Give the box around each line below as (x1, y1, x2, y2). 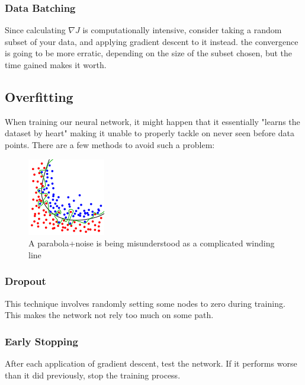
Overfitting (5, 87, 73, 105)
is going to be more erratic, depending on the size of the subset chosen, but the (5, 47, 293, 59)
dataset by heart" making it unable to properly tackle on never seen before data (5, 127, 294, 139)
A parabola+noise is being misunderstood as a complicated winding (28, 237, 275, 249)
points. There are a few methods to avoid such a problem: (5, 138, 215, 150)
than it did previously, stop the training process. (5, 368, 181, 381)
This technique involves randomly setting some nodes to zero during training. (5, 297, 285, 309)
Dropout (5, 274, 46, 288)
